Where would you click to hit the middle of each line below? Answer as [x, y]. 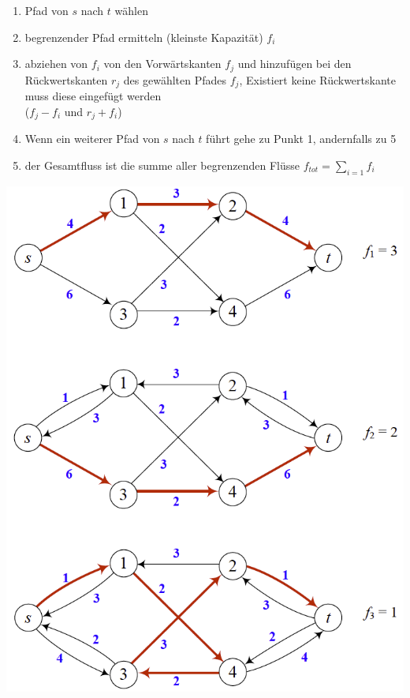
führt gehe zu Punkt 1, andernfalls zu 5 [301, 139]
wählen [131, 10]
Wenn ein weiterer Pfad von [92, 139]
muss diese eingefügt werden [93, 96]
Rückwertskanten [66, 79]
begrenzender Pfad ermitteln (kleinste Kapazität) [144, 37]
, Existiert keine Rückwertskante [317, 79]
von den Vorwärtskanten [162, 64]
